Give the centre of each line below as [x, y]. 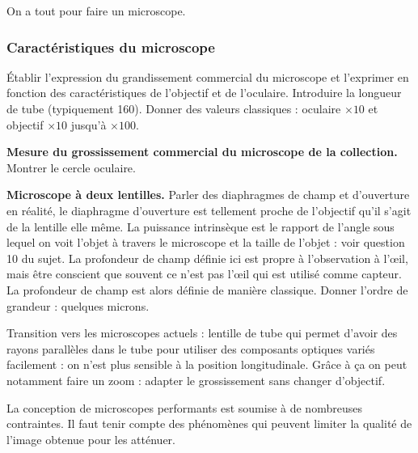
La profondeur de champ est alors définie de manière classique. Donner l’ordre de [207, 289]
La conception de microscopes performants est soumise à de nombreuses [184, 407]
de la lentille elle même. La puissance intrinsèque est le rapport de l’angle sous [201, 226]
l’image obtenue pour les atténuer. [91, 439]
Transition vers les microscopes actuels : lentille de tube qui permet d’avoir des [202, 333]
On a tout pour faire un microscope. [96, 11]
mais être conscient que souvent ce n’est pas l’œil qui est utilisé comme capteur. [204, 274]
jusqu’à [89, 124]
